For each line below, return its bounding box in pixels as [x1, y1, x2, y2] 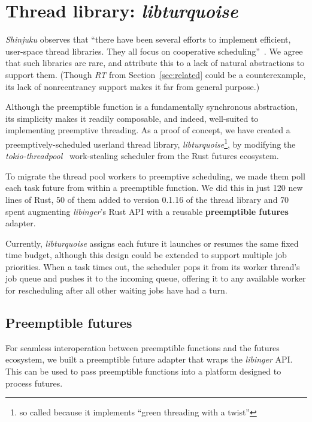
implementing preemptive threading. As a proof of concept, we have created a [5, 124, 290, 136]
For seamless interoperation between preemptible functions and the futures [5, 341, 280, 354]
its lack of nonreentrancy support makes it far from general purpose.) [5, 80, 260, 92]
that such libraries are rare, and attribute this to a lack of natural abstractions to [5, 56, 305, 69]
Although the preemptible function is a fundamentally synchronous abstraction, [5, 100, 298, 113]
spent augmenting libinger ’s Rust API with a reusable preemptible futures [5, 205, 289, 217]
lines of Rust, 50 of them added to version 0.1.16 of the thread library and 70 [5, 193, 289, 205]
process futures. [5, 376, 63, 389]
